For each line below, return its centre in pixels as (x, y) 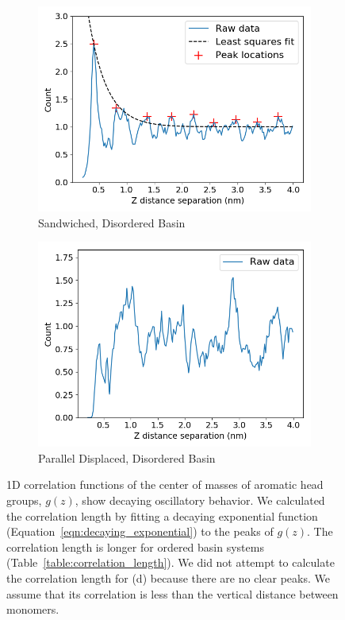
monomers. (33, 609)
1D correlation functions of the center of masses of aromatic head (165, 484)
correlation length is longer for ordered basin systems (135, 546)
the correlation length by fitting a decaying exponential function (162, 515)
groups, (24, 500)
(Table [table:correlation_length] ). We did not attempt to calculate (171, 562)
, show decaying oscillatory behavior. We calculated (200, 500)
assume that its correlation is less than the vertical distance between (172, 593)
